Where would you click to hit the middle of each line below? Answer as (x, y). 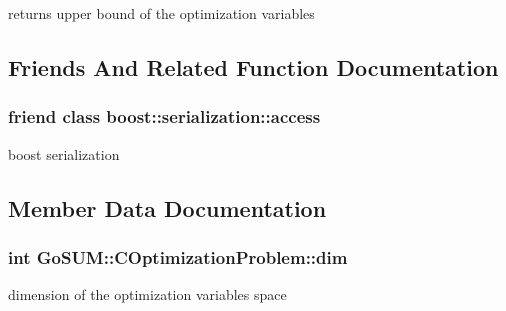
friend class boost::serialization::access (164, 116)
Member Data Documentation (167, 207)
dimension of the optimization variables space (147, 294)
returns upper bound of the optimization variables (161, 13)
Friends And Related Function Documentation (253, 66)
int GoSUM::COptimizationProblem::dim (178, 256)
